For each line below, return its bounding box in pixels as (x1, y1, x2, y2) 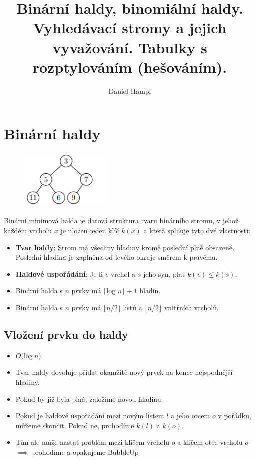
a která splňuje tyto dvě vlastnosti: (143, 225, 251, 235)
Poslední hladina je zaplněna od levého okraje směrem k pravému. (15, 252, 218, 262)
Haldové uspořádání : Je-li (15, 268, 103, 279)
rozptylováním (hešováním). (32, 56, 227, 77)
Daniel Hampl (108, 85, 151, 96)
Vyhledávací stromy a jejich (33, 17, 227, 38)
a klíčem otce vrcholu (177, 437, 243, 447)
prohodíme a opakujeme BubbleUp (32, 446, 139, 457)
